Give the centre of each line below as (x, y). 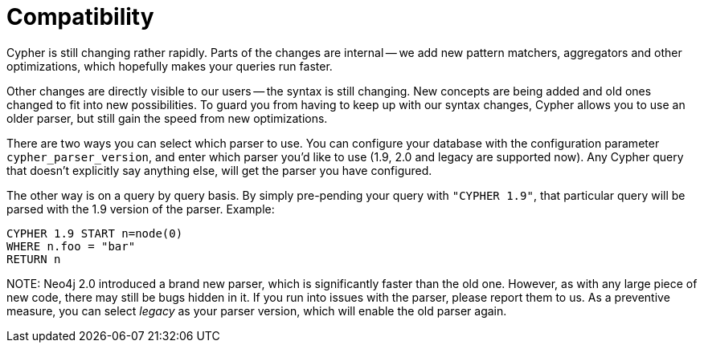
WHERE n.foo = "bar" (71, 246)
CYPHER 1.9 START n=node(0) (95, 233)
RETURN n (34, 259)
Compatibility (80, 17)
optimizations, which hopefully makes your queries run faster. (170, 66)
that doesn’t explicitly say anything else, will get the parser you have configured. (219, 170)
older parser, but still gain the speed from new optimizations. (167, 118)
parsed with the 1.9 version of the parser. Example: (141, 209)
